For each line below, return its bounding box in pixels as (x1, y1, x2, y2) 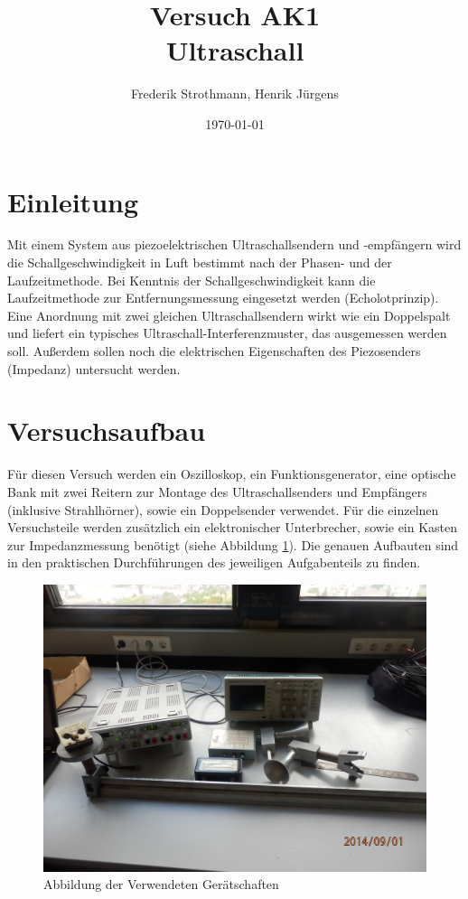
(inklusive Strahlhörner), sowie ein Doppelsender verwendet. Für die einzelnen (7, 500, 439, 519)
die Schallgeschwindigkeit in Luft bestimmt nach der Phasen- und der (7, 253, 392, 272)
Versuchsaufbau (7, 412, 206, 449)
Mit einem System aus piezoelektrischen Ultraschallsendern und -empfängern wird (7, 235, 462, 254)
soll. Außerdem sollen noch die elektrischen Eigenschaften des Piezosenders (7, 342, 421, 360)
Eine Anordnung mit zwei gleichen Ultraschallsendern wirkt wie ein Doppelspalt (7, 305, 451, 324)
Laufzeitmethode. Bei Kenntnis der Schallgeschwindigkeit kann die (7, 270, 376, 289)
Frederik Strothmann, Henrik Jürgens (131, 84, 339, 103)
